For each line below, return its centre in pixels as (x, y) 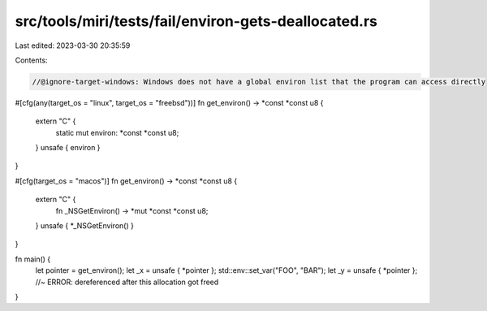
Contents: (31, 60)
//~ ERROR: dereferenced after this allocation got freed (127, 282)
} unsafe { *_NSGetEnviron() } (84, 226)
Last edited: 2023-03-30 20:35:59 (73, 45)
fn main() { (33, 259)
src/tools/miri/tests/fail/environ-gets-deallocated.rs (196, 21)
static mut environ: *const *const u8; (117, 132)
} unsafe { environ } (68, 148)
